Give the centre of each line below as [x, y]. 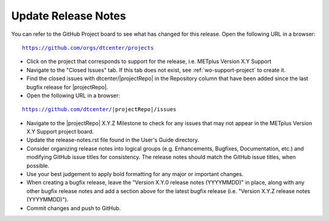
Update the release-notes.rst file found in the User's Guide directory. [113, 140]
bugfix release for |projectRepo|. [67, 87]
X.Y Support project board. [60, 132]
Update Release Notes [69, 16]
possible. [38, 165]
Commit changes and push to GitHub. [74, 208]
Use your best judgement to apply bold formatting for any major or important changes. [135, 174]
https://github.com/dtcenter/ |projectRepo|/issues [99, 110]
